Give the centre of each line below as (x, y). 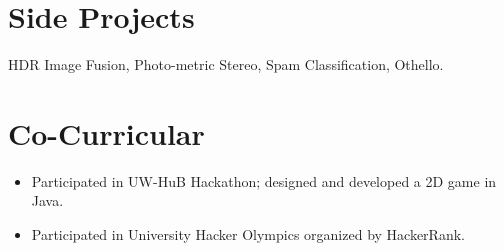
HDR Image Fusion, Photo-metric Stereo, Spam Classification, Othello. (226, 64)
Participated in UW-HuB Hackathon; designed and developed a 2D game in (264, 180)
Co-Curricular (106, 132)
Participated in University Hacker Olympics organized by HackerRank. (248, 234)
